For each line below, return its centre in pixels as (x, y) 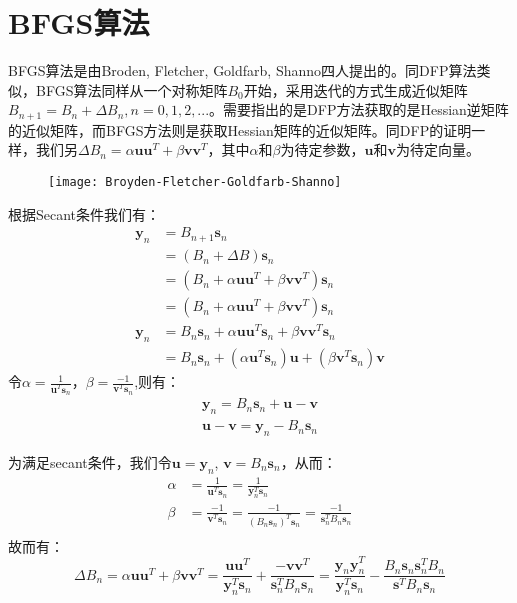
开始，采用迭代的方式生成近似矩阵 (355, 89)
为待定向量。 (437, 149)
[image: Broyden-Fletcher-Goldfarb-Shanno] (195, 181)
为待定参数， (322, 149)
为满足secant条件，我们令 (90, 462)
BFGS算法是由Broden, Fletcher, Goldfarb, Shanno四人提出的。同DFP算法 (242, 70)
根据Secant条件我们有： (84, 213)
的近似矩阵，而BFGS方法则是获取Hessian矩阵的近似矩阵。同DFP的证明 (240, 129)
